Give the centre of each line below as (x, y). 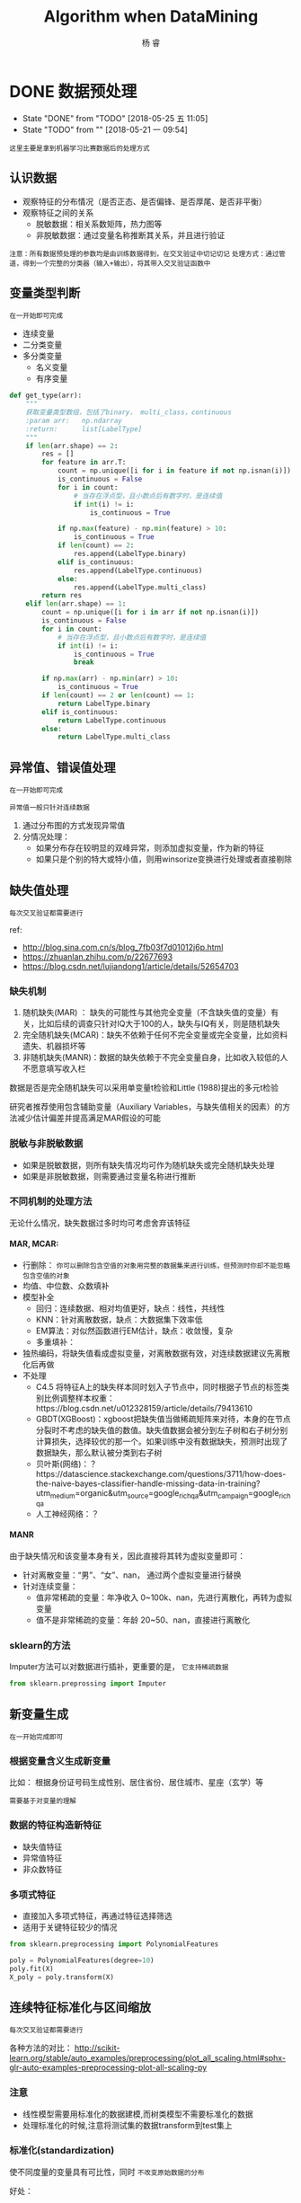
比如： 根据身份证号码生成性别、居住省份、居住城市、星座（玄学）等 (136, 1783)
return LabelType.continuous (112, 721)
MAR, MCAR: (34, 1244)
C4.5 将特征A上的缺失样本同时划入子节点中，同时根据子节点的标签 (159, 1387)
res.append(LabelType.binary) (130, 554)
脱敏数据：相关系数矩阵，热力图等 (99, 224)
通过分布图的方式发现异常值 (74, 826)
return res (62, 596)
